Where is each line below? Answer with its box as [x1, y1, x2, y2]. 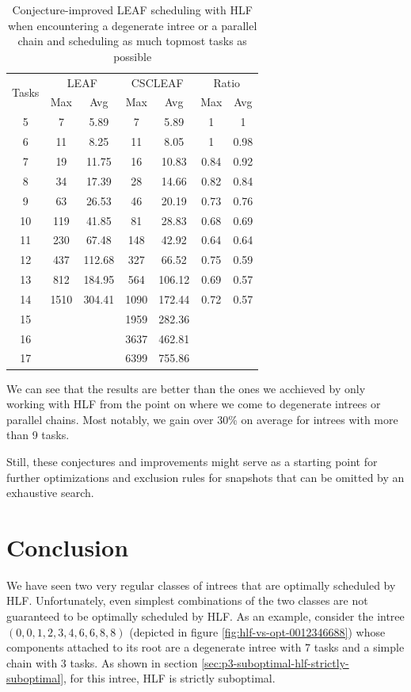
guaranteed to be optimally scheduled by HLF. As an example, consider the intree [6, 608, 405, 624]
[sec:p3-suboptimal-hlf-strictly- [201, 654, 349, 671]
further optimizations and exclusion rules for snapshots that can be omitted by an [6, 468, 405, 485]
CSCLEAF [131, 74, 184, 90]
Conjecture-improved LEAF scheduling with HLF [12, 2, 253, 17]
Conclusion [6, 530, 129, 563]
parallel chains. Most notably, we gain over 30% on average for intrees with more [6, 411, 398, 427]
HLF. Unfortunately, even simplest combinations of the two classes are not [6, 592, 368, 609]
